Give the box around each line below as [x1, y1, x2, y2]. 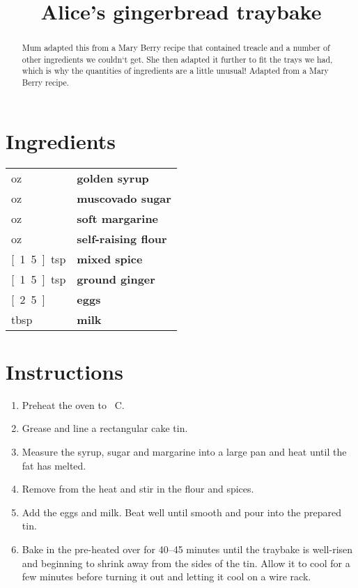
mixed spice [77, 250, 143, 267]
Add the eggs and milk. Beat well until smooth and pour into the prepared [22, 504, 342, 519]
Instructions [6, 357, 123, 385]
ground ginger [77, 270, 155, 287]
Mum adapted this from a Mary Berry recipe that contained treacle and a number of [22, 42, 330, 54]
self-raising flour [77, 230, 167, 247]
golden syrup [77, 169, 149, 186]
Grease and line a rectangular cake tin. [22, 421, 188, 435]
